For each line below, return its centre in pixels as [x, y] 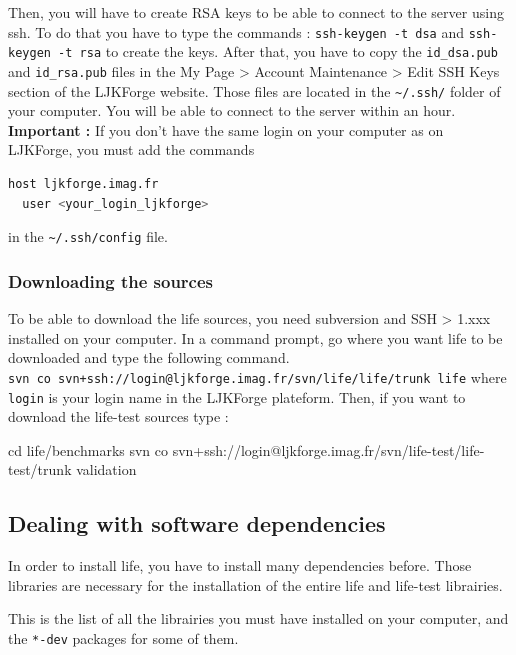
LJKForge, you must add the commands [131, 149]
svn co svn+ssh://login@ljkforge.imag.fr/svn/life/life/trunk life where [257, 376]
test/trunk [40, 469]
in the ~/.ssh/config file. [88, 236]
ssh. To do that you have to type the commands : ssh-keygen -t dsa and [236, 31]
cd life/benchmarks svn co [88, 449]
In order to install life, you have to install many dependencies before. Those [240, 565]
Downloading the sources [111, 280]
